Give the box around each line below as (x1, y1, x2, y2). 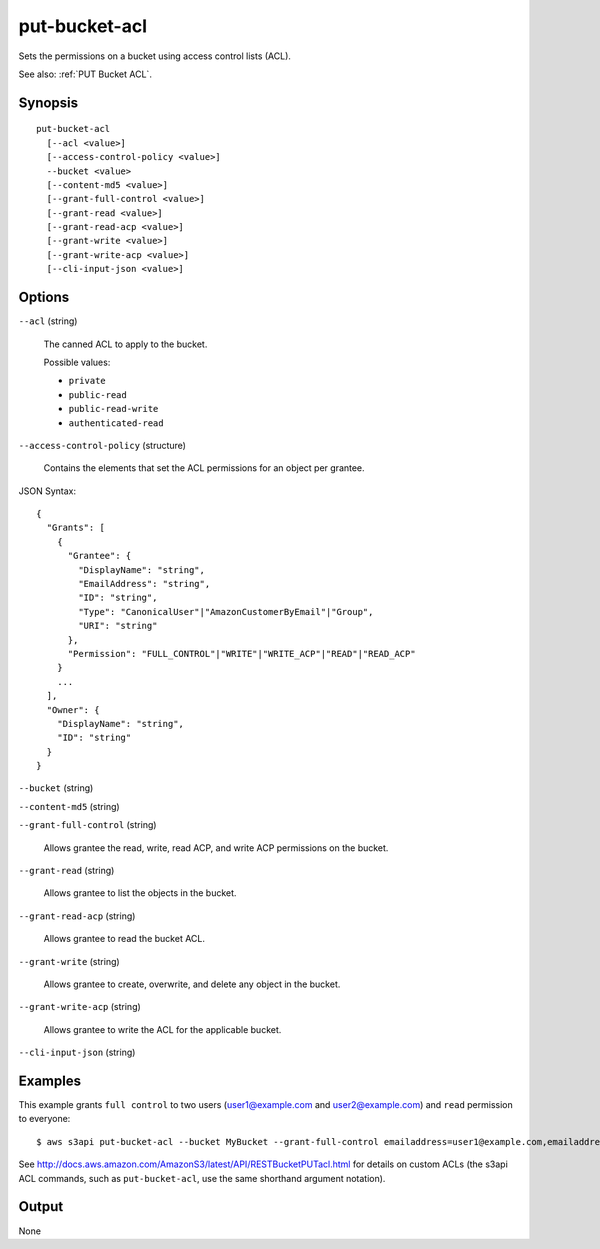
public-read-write (68, 403, 159, 415)
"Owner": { (46, 704, 100, 715)
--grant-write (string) (18, 955, 120, 967)
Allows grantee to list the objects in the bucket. (43, 887, 237, 899)
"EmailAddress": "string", (78, 578, 211, 590)
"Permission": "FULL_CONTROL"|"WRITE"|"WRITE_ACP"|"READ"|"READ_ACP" (67, 648, 416, 659)
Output (18, 1198, 64, 1215)
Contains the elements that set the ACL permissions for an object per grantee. (43, 462, 365, 474)
